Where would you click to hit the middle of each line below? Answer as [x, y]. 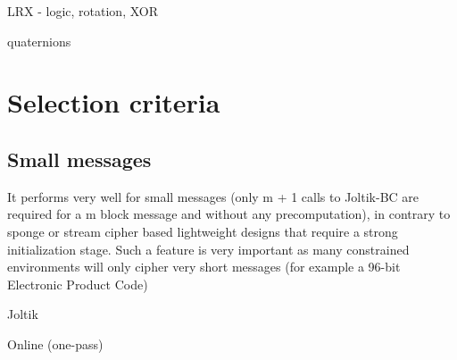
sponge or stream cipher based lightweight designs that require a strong [203, 231]
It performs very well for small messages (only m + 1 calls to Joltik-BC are [213, 196]
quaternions [39, 41]
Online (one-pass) [55, 343]
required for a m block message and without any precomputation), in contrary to [229, 214]
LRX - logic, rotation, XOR [83, 11]
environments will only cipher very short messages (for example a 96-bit [204, 267]
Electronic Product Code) [78, 284]
